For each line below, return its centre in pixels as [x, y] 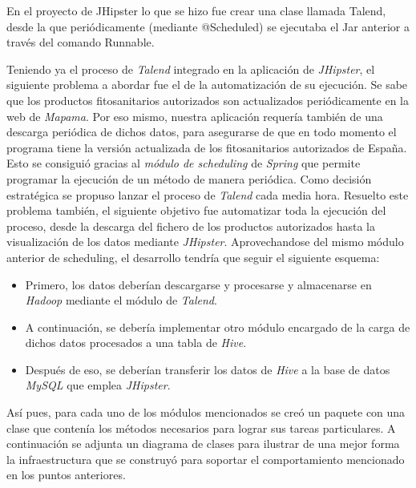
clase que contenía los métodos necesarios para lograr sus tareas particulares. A [201, 428]
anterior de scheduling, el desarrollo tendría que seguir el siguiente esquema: [193, 257]
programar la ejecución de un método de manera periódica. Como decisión [189, 178]
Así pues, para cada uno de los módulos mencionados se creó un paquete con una [206, 412]
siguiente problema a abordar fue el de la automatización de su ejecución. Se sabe [207, 85]
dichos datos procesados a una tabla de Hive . [136, 343]
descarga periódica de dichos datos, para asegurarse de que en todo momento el [202, 132]
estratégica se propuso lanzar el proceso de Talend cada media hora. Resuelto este [208, 194]
